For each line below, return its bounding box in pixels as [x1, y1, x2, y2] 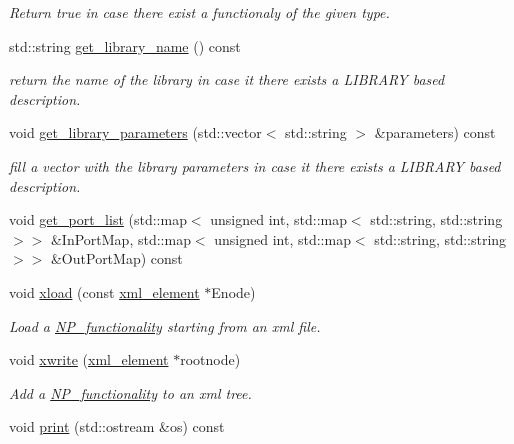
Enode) [211, 281, 256, 302]
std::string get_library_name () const [9, 35, 241, 56]
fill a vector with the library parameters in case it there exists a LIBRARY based [9, 155, 501, 176]
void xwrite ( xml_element [9, 349, 169, 370]
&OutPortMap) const [50, 248, 183, 269]
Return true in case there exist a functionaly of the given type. [9, 2, 390, 22]
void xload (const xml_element [9, 281, 200, 302]
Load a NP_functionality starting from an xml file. [9, 315, 321, 336]
